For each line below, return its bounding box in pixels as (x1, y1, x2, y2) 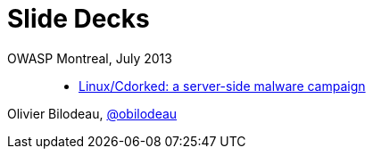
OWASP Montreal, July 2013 (7, 50, 172, 66)
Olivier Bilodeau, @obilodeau (7, 105, 178, 121)
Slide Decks (7, 4, 150, 34)
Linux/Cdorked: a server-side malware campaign (79, 78, 366, 94)
